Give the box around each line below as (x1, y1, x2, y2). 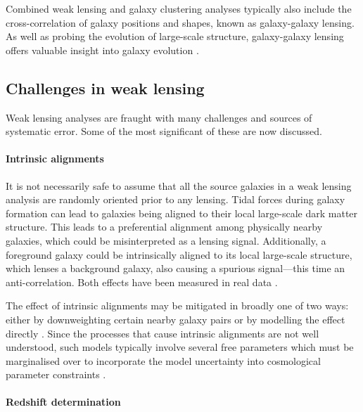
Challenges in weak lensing (6, 77, 205, 98)
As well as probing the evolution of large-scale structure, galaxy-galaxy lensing (6, 29, 344, 44)
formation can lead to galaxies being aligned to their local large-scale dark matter (6, 205, 358, 220)
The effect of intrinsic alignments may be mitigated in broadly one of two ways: (6, 298, 349, 313)
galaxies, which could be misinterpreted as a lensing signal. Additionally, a (6, 233, 326, 247)
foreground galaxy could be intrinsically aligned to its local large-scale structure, (6, 247, 352, 262)
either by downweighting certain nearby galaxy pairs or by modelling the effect (6, 311, 345, 326)
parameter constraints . (6, 367, 106, 382)
